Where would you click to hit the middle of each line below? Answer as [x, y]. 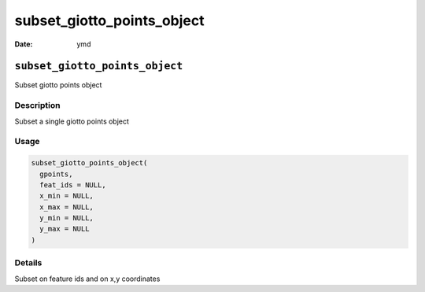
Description [37, 105]
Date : [24, 44]
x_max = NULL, [67, 207]
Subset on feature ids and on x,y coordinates [87, 279]
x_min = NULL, [67, 196]
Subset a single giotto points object [72, 121]
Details [28, 263]
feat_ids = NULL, [73, 185]
